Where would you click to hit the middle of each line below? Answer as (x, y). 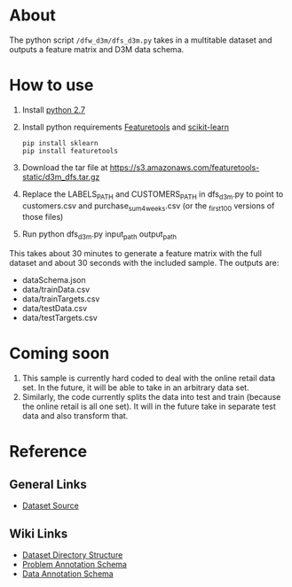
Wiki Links (39, 533)
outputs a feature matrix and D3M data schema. (97, 49)
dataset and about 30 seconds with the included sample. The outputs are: (144, 263)
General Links (48, 484)
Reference (48, 452)
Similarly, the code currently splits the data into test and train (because (151, 397)
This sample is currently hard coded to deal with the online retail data (149, 379)
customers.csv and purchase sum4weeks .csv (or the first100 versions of (148, 207)
